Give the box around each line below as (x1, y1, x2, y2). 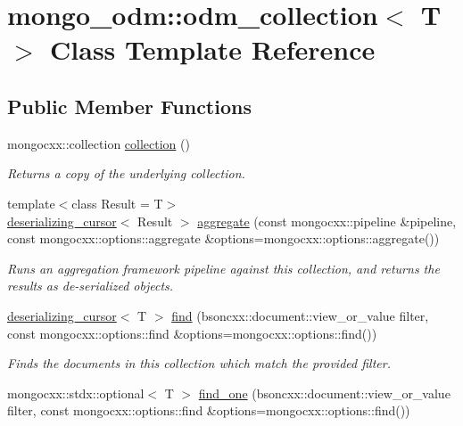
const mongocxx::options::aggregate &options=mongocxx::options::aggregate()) (7, 229, 440, 248)
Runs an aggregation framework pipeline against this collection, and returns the (7, 258, 440, 277)
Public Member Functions (7, 92, 252, 119)
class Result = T (71, 193, 163, 212)
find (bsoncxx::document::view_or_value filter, (171, 306, 429, 324)
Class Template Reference (50, 31, 376, 68)
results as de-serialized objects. (7, 276, 174, 295)
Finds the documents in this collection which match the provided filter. (7, 354, 391, 373)
